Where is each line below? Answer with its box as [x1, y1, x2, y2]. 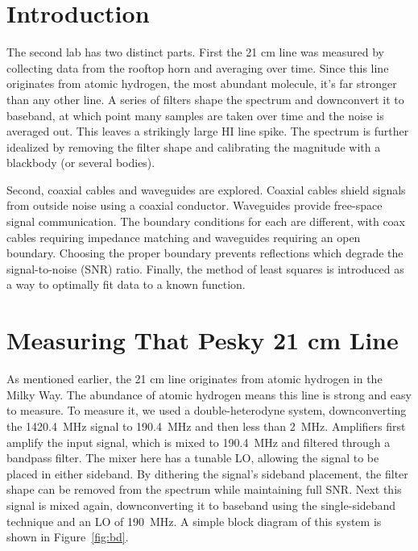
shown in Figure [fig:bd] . [6, 528, 129, 545]
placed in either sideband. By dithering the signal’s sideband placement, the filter [6, 465, 408, 482]
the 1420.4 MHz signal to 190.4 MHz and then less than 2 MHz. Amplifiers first [6, 417, 406, 434]
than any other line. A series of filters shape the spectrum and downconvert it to [6, 90, 404, 107]
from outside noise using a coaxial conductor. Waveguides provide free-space [6, 197, 383, 214]
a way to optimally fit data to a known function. [6, 276, 246, 293]
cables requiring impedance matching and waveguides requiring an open [6, 228, 361, 245]
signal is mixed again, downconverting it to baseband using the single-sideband [6, 496, 396, 513]
